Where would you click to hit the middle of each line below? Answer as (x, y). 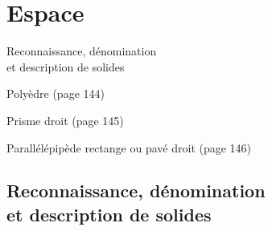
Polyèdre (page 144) (56, 93)
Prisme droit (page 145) (65, 120)
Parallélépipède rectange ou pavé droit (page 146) (129, 147)
